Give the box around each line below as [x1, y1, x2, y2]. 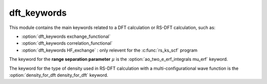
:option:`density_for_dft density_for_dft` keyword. [9, 72, 108, 78]
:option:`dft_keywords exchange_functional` [21, 33, 111, 39]
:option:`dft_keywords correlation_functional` [21, 40, 113, 46]
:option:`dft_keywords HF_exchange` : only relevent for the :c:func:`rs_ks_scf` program [21, 47, 198, 53]
